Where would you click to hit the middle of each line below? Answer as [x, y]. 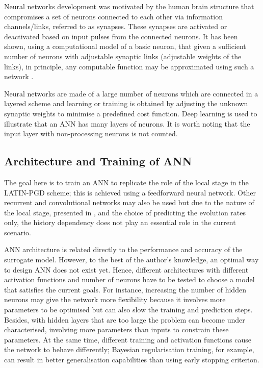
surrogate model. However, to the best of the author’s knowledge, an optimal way [131, 260]
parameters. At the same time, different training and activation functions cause [128, 339]
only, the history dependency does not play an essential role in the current [120, 222]
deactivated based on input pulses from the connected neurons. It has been [121, 36]
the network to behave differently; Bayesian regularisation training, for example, [129, 349]
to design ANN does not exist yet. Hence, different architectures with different [126, 269]
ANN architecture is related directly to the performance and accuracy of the [123, 249]
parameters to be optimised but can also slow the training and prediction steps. [128, 310]
